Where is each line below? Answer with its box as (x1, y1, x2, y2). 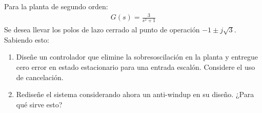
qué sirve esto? (16, 99, 63, 109)
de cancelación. (16, 71, 64, 82)
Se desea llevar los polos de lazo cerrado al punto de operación (4, 24, 200, 35)
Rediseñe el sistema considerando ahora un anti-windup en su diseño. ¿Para (16, 89, 254, 100)
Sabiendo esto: (4, 34, 49, 45)
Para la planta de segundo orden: (4, 1, 108, 11)
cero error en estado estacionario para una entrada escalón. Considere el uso (16, 62, 255, 72)
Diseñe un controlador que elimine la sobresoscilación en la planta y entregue (16, 51, 258, 62)
